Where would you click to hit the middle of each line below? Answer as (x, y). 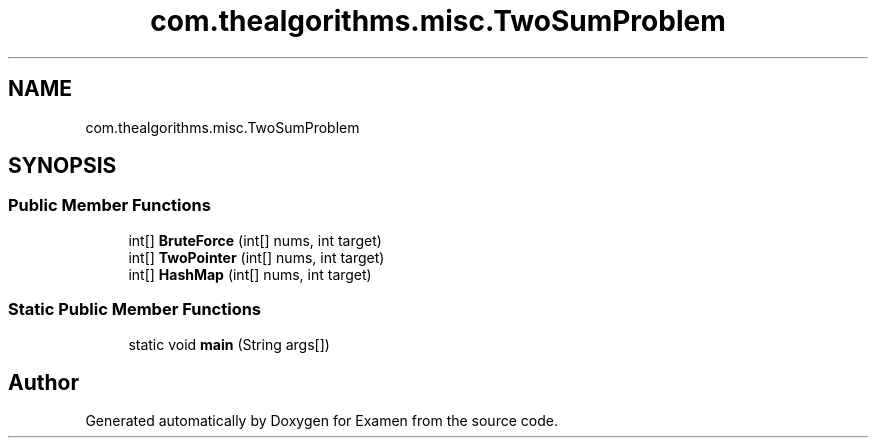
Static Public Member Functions (135, 309)
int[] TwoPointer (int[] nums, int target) (256, 257)
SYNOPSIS (62, 166)
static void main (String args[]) (229, 344)
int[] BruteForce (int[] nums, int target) (255, 240)
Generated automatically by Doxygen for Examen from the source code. (321, 421)
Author (43, 382)
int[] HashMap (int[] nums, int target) (250, 274)
